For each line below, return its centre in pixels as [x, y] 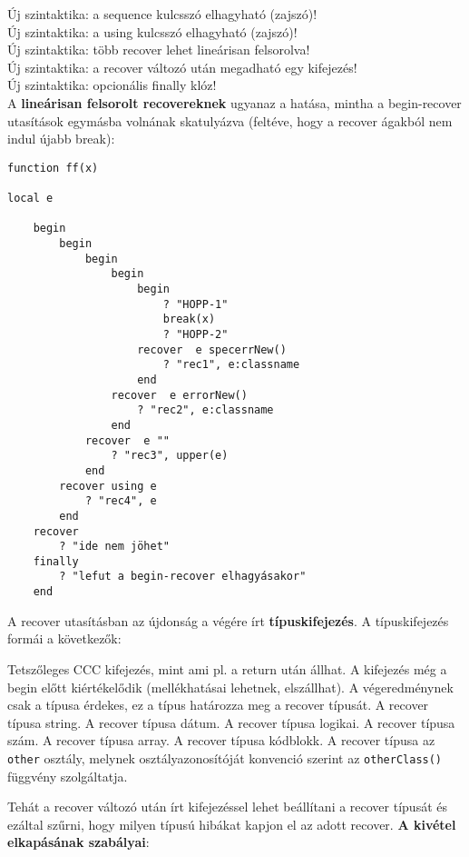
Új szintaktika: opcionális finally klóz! [112, 85]
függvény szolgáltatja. [68, 776]
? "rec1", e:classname [231, 365]
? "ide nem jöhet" [114, 547]
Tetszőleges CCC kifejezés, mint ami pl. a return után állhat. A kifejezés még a [227, 668]
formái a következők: [64, 638]
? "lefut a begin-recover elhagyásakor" [183, 577]
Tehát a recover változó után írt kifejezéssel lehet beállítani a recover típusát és [228, 807]
